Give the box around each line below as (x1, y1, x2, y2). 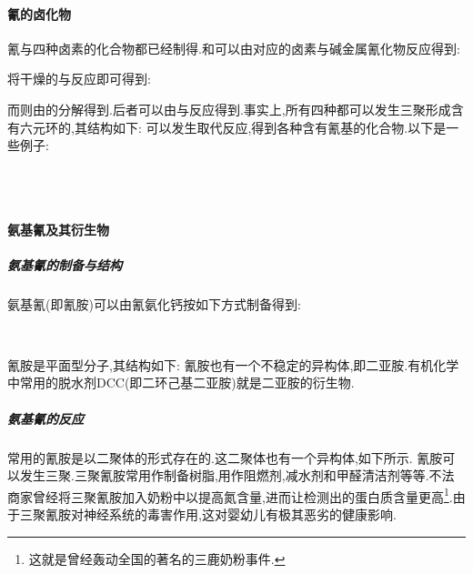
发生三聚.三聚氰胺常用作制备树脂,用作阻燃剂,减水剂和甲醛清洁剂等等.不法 (19, 466, 455, 485)
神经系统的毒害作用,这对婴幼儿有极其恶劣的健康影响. (83, 505, 397, 524)
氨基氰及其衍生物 (7, 219, 109, 238)
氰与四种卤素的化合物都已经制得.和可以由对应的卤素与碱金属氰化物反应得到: (7, 38, 460, 57)
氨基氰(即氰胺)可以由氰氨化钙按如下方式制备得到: (7, 294, 301, 313)
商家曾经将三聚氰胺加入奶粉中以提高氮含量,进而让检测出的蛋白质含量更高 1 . (7, 484, 453, 506)
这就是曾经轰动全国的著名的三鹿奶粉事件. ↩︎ (28, 549, 286, 568)
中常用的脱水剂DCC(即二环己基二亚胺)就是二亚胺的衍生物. (7, 373, 355, 392)
